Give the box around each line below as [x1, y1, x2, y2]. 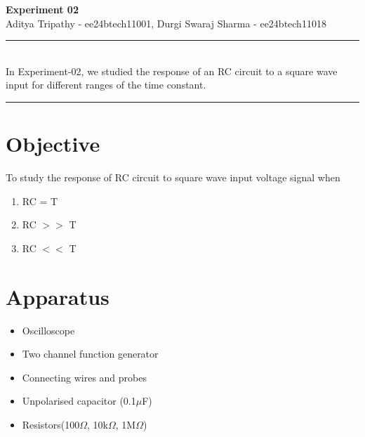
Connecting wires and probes [22, 370, 147, 384]
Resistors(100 [22, 417, 80, 431]
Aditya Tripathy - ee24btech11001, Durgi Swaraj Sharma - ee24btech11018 [6, 15, 326, 30]
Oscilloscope [22, 322, 75, 337]
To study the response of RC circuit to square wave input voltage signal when [6, 170, 340, 185]
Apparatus [6, 282, 109, 311]
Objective [6, 129, 100, 158]
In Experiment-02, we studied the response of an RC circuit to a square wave [6, 63, 338, 78]
